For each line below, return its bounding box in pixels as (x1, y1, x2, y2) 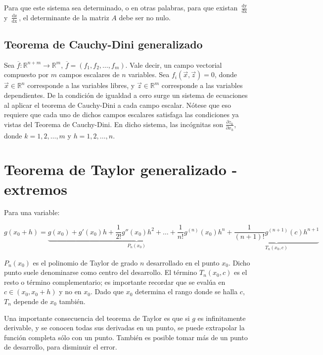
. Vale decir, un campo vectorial (125, 59, 222, 70)
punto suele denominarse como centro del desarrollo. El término (4, 267, 197, 277)
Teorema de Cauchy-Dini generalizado (4, 37, 203, 52)
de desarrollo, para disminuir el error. (4, 342, 117, 352)
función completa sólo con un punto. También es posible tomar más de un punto (4, 332, 248, 342)
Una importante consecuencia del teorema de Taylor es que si (4, 312, 190, 323)
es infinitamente (197, 312, 246, 323)
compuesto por (4, 69, 48, 80)
